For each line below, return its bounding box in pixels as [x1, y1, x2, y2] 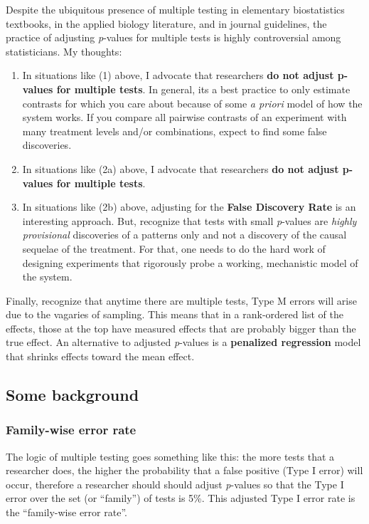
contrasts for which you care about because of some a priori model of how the [22, 95, 363, 110]
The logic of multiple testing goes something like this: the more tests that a [6, 449, 335, 463]
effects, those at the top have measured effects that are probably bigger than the [6, 320, 356, 335]
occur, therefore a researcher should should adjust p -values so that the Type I [6, 476, 344, 491]
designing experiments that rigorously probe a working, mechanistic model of [22, 255, 358, 270]
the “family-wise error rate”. [6, 505, 127, 520]
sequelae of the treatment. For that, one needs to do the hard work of [22, 241, 326, 256]
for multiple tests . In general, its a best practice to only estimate [56, 81, 351, 96]
